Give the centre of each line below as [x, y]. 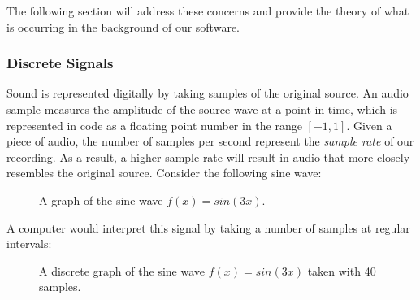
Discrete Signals [60, 63]
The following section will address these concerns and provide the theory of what [208, 11]
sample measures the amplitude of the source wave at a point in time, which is [202, 109]
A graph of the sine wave [101, 200]
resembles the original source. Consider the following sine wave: [164, 173]
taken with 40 [342, 270]
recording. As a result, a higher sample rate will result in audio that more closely [208, 157]
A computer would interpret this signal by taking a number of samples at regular [208, 227]
